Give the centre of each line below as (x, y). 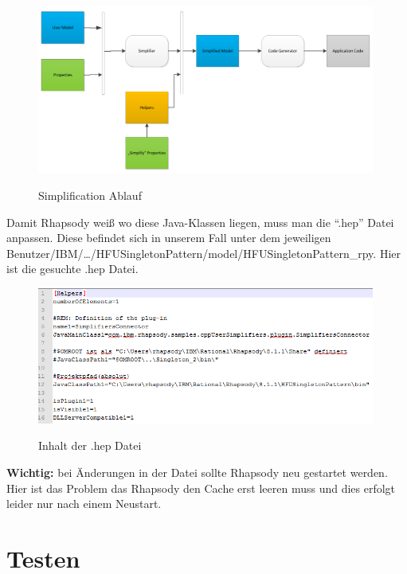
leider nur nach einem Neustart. (84, 504)
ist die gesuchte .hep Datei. (72, 269)
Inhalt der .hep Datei (90, 445)
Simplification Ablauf (90, 195)
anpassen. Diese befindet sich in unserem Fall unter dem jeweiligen (169, 238)
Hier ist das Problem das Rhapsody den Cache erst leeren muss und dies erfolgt (201, 488)
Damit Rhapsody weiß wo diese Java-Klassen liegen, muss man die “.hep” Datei (200, 222)
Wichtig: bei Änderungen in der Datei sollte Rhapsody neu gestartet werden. (197, 472)
